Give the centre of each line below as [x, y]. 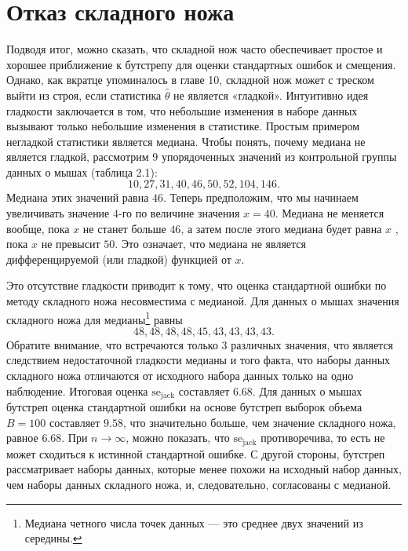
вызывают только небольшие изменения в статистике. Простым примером [183, 126]
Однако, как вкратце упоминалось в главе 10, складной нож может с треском [190, 80]
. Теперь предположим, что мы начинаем [261, 197]
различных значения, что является [312, 344]
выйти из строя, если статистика [84, 95]
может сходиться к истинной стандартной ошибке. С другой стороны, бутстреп [196, 453]
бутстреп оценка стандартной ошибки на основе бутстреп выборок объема [184, 407]
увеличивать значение [58, 213]
